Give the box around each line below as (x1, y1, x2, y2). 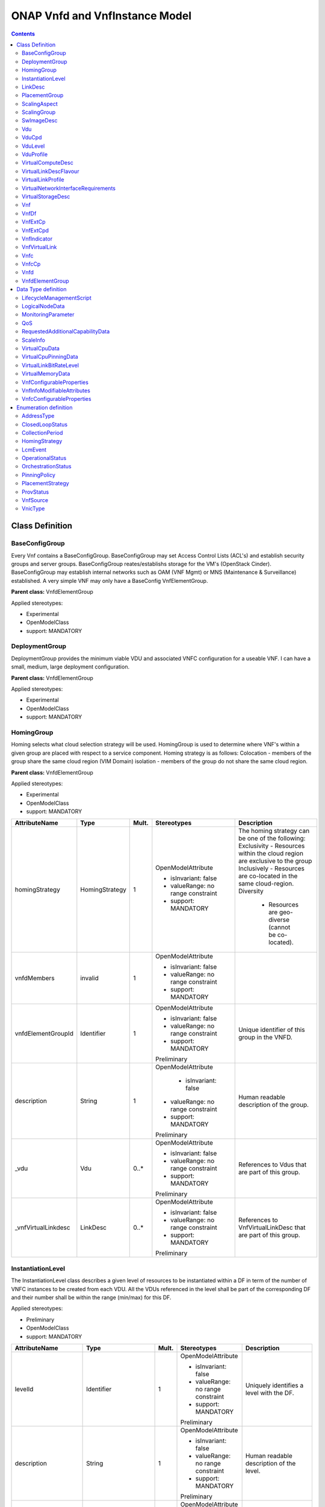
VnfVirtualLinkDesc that (238, 1224, 306, 1232)
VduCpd (22, 134, 42, 141)
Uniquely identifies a (245, 1381, 304, 1389)
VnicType (22, 505, 45, 512)
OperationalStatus (22, 455, 67, 462)
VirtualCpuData (22, 345, 60, 352)
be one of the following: (238, 834, 306, 843)
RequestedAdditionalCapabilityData (22, 328, 110, 335)
